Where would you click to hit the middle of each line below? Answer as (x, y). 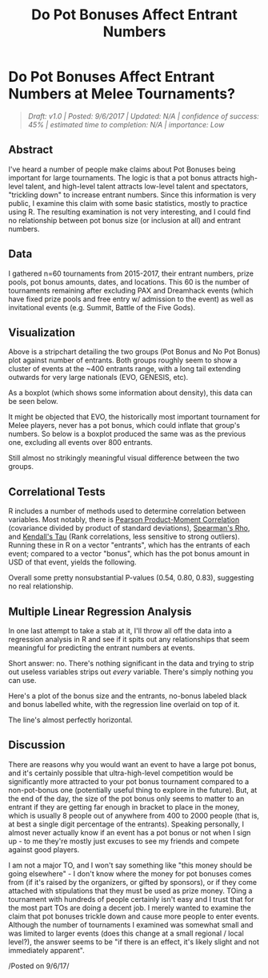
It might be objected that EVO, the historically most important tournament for (134, 417)
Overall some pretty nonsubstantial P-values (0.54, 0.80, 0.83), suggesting (131, 578)
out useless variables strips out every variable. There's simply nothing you (131, 672)
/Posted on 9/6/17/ (39, 966)
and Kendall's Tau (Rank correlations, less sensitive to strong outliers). (124, 537)
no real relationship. (41, 586)
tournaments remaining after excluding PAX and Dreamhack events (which (131, 290)
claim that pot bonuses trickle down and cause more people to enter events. (134, 916)
